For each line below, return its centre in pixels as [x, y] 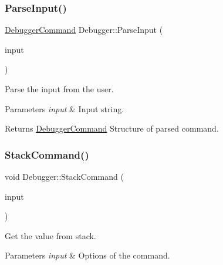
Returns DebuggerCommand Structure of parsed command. [112, 128]
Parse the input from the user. [59, 89]
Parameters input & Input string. [65, 108]
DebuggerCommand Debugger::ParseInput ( [84, 30]
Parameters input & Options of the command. [87, 255]
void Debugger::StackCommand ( [64, 176]
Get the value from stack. [50, 235]
